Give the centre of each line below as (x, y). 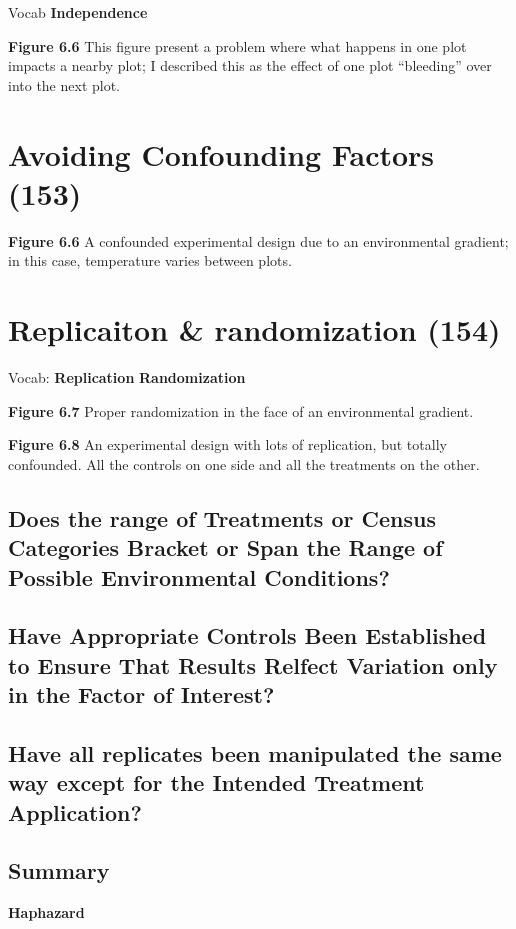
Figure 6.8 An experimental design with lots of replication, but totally (227, 444)
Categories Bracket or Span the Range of (225, 547)
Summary (59, 870)
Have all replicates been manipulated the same (255, 752)
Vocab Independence (78, 12)
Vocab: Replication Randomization (127, 377)
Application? (75, 811)
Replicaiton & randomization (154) (254, 329)
